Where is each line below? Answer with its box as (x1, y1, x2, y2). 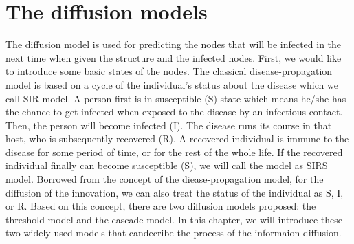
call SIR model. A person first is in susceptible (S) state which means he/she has (5, 91, 346, 105)
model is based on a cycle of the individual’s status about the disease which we (5, 77, 338, 91)
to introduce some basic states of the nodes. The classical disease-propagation (5, 64, 333, 78)
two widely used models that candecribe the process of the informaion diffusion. (5, 225, 342, 240)
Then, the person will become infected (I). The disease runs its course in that (5, 118, 332, 132)
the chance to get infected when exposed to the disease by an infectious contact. (5, 104, 343, 119)
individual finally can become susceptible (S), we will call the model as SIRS (5, 158, 328, 173)
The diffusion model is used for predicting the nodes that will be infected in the (5, 37, 342, 52)
